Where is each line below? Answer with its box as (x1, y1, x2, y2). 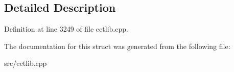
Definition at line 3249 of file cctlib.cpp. (4, 23, 128, 34)
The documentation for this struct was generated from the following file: (4, 40, 230, 51)
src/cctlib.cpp (4, 58, 47, 68)
